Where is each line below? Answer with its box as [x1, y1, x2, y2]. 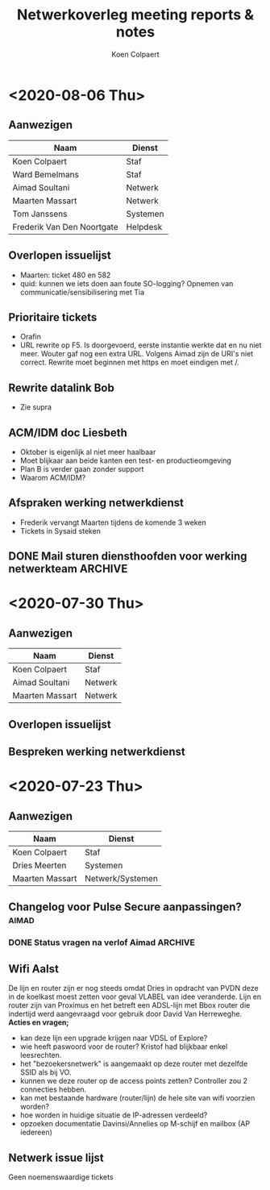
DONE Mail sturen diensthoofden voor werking [8, 550, 247, 564]
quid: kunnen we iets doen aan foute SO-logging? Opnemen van [19, 278, 234, 288]
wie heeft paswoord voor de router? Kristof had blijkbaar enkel [19, 1042, 228, 1051]
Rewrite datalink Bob [8, 381, 114, 394]
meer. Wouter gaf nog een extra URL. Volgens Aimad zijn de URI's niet [19, 349, 254, 359]
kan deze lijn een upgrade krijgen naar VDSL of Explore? [19, 1034, 208, 1043]
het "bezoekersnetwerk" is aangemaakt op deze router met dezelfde [19, 1059, 248, 1069]
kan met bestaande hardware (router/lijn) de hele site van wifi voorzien [19, 1093, 255, 1103]
